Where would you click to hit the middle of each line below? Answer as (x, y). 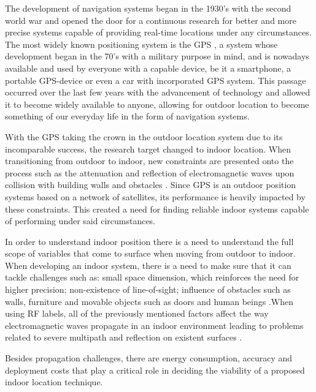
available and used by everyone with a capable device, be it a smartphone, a (148, 68)
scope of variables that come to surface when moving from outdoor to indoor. (150, 253)
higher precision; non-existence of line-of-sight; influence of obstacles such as (148, 289)
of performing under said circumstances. (80, 221)
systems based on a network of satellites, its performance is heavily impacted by (155, 196)
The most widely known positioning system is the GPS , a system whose (141, 44)
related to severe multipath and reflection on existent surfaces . (124, 337)
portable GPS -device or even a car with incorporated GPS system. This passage (156, 80)
